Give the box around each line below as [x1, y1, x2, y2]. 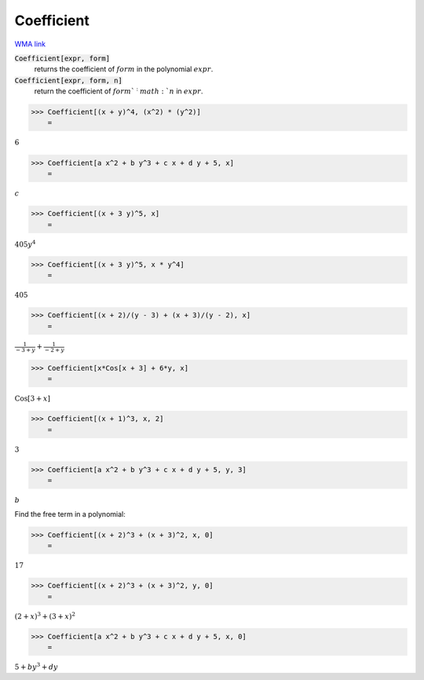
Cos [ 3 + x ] [14, 394, 51, 404]
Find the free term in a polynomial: [14, 509, 126, 518]
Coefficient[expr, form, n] [14, 75, 123, 85]
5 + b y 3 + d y [14, 661, 58, 671]
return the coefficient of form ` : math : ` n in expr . [34, 86, 203, 96]
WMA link [14, 39, 46, 49]
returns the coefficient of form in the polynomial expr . [34, 64, 214, 74]
